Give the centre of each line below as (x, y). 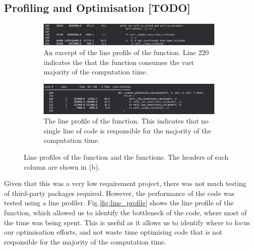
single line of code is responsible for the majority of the (127, 130)
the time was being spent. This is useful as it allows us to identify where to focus (127, 222)
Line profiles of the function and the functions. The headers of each (126, 157)
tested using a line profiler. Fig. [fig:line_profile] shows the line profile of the (119, 203)
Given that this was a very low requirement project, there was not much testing (125, 183)
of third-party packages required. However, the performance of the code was (119, 193)
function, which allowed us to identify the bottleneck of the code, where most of (126, 212)
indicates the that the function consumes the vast (119, 62)
